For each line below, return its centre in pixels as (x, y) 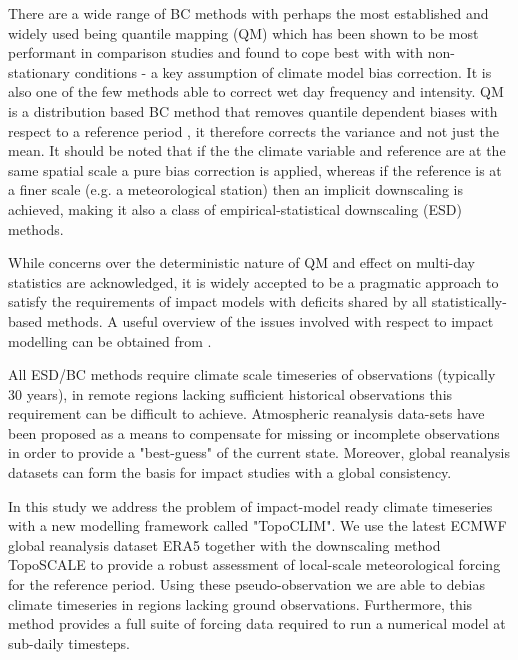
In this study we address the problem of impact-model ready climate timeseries (250, 505)
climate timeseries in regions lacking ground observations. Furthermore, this (240, 603)
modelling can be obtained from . (110, 340)
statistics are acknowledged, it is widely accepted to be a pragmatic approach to (253, 281)
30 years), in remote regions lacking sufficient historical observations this (230, 393)
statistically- (469, 301)
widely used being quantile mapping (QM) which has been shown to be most (243, 32)
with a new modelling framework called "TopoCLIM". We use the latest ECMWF (257, 525)
